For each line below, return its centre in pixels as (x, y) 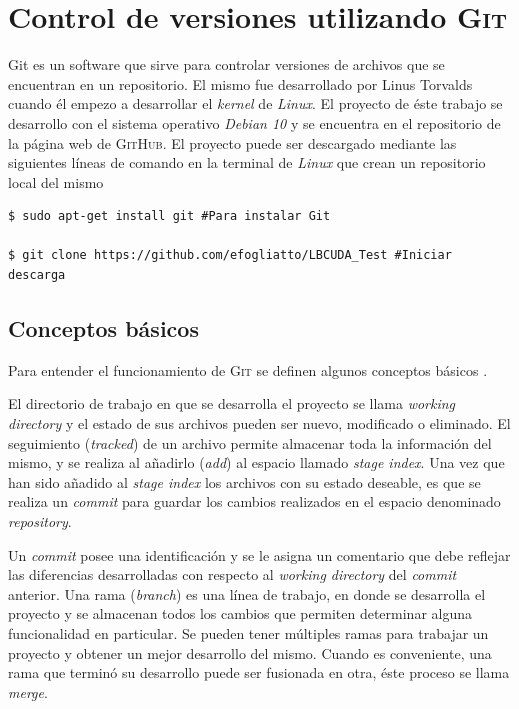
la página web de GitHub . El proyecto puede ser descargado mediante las (232, 142)
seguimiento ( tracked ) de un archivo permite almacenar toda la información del (250, 442)
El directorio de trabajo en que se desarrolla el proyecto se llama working (232, 403)
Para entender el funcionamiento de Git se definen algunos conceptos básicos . (248, 369)
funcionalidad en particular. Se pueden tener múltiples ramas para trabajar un (248, 632)
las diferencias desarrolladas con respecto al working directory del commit (232, 574)
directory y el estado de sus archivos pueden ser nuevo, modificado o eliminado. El (259, 423)
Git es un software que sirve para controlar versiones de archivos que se (226, 64)
